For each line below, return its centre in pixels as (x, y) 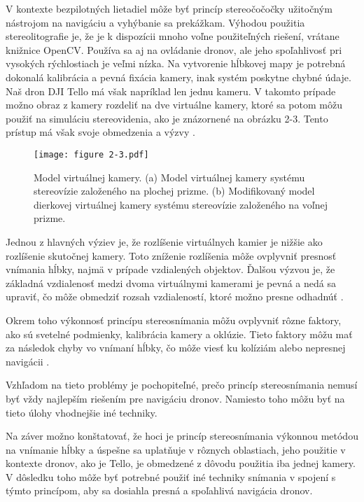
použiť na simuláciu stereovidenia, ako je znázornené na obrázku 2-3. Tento (167, 118)
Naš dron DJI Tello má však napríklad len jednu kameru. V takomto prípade (171, 91)
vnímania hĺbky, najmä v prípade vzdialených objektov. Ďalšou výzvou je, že (170, 269)
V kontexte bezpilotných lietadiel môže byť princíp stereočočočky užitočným (169, 8)
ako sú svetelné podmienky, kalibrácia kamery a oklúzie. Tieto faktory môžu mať (179, 334)
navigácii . (28, 361)
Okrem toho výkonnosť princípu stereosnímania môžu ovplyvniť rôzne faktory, (174, 320)
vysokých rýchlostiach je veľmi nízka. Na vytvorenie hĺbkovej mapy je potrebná (176, 63)
